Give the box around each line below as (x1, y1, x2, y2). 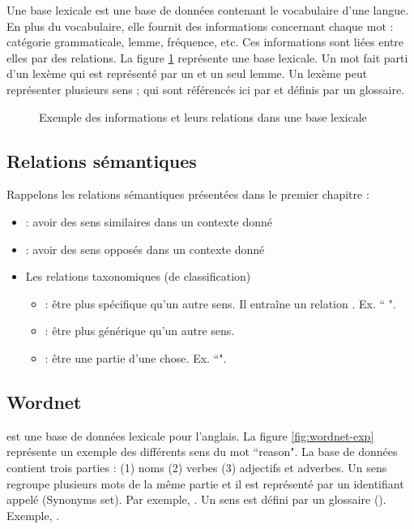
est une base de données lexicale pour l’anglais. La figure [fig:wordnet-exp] (6, 427, 374, 444)
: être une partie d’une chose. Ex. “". (45, 349, 227, 366)
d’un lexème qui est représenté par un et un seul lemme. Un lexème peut (6, 65, 368, 82)
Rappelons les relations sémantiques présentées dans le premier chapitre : (6, 186, 369, 203)
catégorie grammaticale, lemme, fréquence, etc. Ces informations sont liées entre (6, 33, 404, 50)
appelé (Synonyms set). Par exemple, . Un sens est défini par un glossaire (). (6, 491, 386, 508)
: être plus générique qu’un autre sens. (45, 322, 235, 339)
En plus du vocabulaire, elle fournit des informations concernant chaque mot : (6, 17, 394, 34)
